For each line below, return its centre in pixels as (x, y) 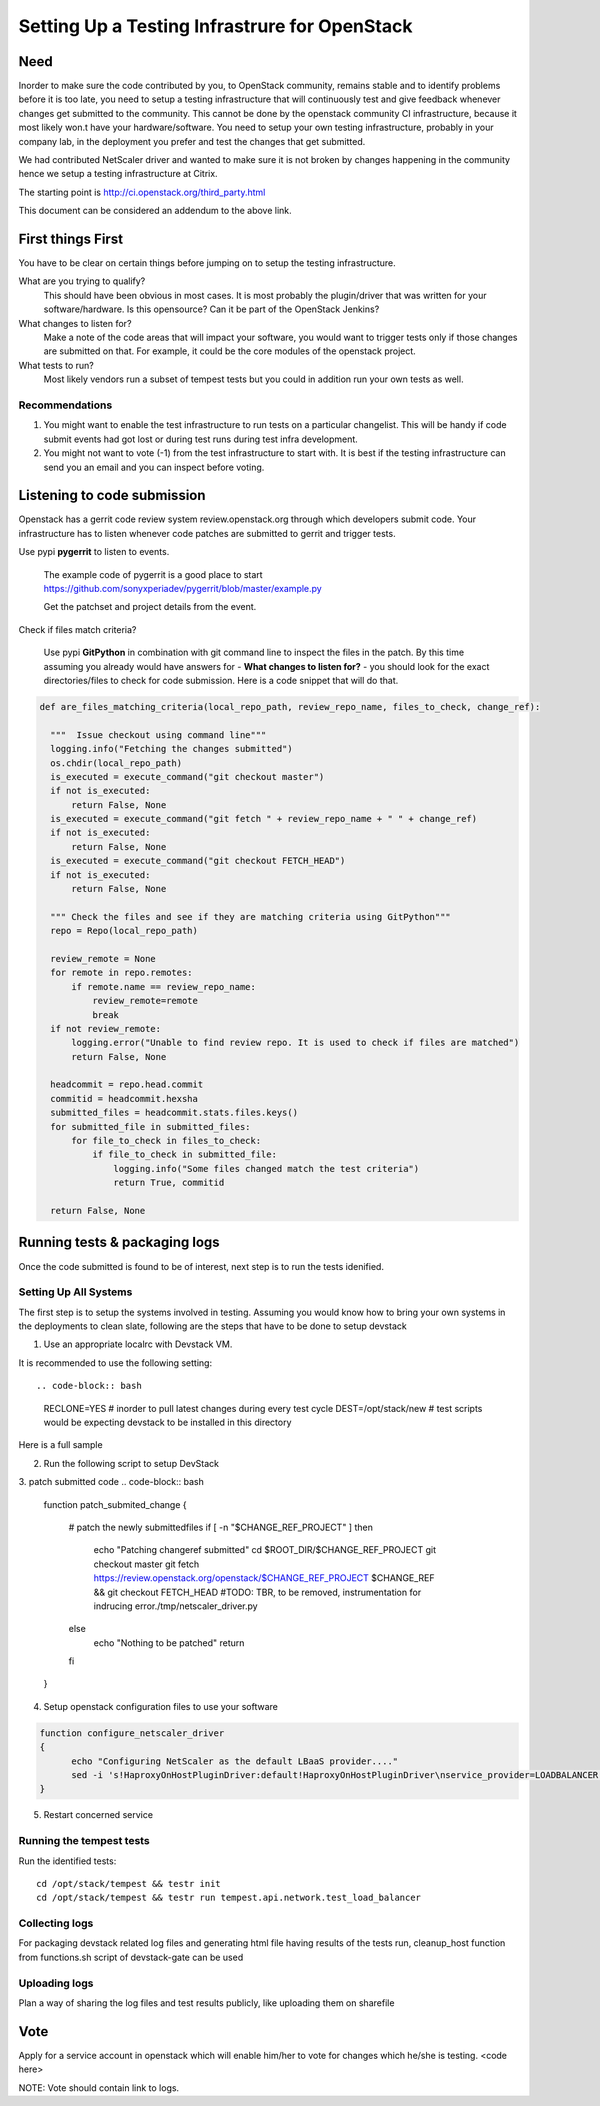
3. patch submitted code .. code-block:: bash (111, 1482)
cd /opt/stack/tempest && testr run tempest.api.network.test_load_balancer (229, 1898)
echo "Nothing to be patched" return (169, 1642)
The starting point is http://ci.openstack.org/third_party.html (142, 192)
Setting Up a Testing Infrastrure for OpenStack (215, 26)
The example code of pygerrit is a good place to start (153, 574)
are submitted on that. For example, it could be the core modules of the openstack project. (230, 351)
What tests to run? (56, 365)
